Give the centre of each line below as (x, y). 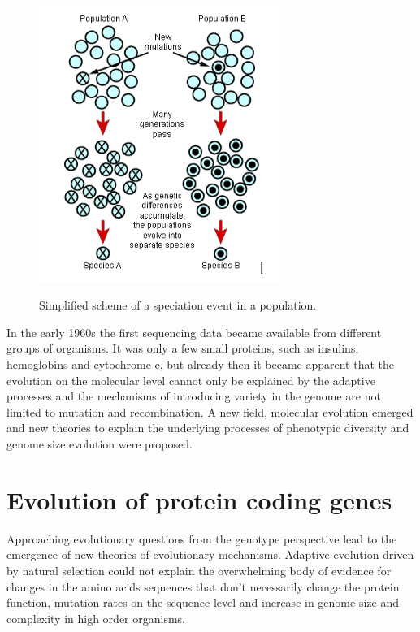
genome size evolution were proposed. (100, 444)
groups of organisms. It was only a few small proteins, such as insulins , (183, 348)
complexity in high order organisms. (96, 618)
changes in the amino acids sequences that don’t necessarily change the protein (203, 586)
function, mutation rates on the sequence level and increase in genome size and (203, 602)
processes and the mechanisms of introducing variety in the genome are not (194, 396)
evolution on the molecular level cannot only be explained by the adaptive (191, 380)
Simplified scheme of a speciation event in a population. (178, 305)
